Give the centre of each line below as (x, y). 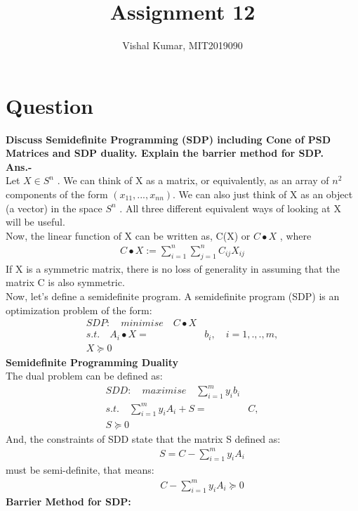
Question (49, 105)
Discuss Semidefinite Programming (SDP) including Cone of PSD (168, 139)
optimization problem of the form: (79, 310)
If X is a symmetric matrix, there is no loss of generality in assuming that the (173, 268)
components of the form (57, 194)
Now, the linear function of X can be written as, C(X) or (128, 235)
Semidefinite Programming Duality (92, 362)
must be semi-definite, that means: (80, 470)
